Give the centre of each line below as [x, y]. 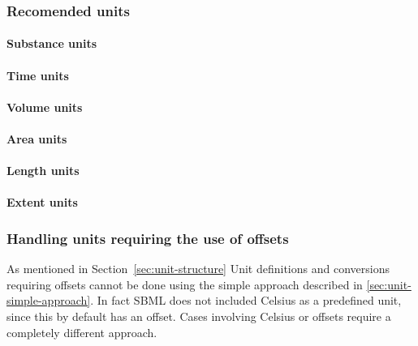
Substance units [52, 43]
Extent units [42, 202]
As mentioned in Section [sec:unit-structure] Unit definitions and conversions [198, 269]
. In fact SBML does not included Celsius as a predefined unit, [246, 300]
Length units [43, 171]
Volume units [45, 107]
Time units [38, 75]
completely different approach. [82, 332]
